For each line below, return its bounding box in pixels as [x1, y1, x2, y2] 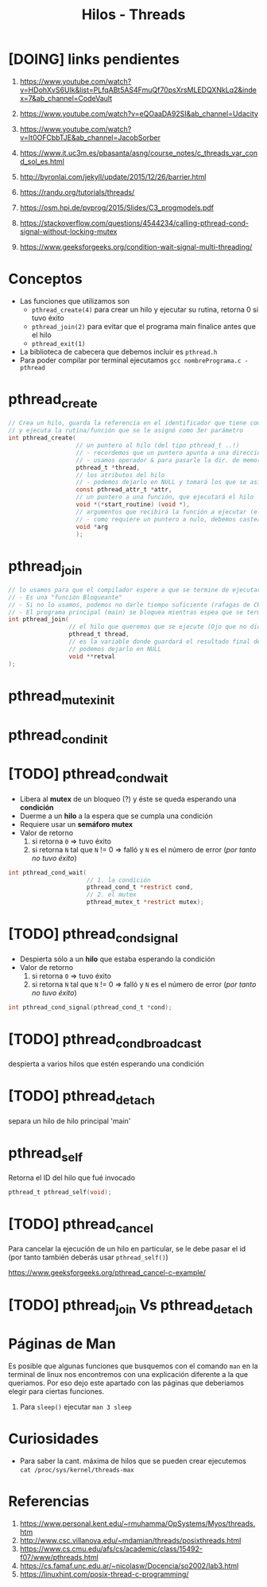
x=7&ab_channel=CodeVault [19, 93, 113, 103]
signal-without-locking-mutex [19, 227, 118, 236]
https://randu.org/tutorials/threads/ [19, 187, 135, 196]
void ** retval [68, 652, 115, 661]
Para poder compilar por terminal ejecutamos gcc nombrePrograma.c [19, 355, 242, 365]
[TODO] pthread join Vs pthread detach [8, 1296, 253, 1317]
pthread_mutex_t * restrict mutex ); [86, 898, 204, 906]
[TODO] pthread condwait [8, 765, 168, 786]
